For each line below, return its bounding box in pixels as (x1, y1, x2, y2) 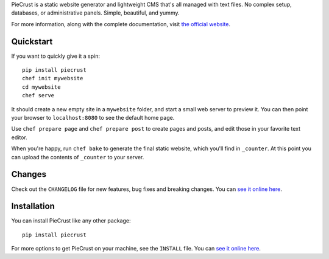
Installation (11, 201, 55, 212)
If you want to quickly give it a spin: (11, 52, 101, 60)
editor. (11, 134, 27, 141)
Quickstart (11, 36, 53, 47)
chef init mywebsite (22, 75, 83, 82)
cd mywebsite (22, 83, 61, 91)
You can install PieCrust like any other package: (11, 217, 131, 224)
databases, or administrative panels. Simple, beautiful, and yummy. (11, 9, 180, 16)
